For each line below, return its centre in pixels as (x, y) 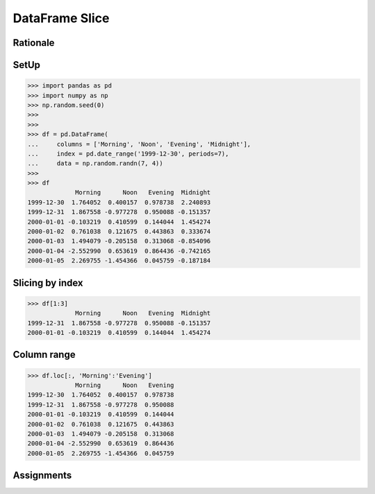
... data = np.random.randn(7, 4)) (95, 164)
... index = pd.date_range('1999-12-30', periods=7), (128, 154)
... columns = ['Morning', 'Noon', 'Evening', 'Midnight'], (139, 144)
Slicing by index (48, 282)
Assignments (42, 476)
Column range (44, 355)
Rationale (34, 43)
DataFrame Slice (61, 18)
